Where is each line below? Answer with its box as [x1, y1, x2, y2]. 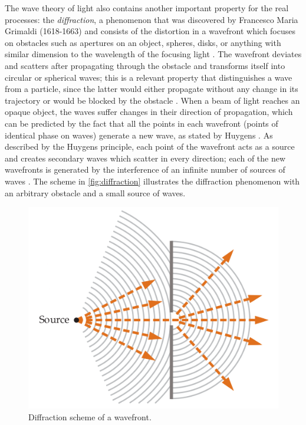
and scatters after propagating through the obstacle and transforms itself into [5, 59, 285, 71]
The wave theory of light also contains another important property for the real [5, 2, 289, 14]
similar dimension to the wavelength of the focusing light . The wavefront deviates [5, 48, 302, 60]
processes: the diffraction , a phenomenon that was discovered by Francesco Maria [5, 13, 298, 25]
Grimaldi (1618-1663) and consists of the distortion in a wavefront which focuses [5, 25, 296, 37]
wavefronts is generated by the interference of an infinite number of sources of [5, 163, 285, 176]
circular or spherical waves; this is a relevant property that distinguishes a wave [5, 71, 292, 83]
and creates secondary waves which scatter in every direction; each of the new [5, 151, 286, 164]
